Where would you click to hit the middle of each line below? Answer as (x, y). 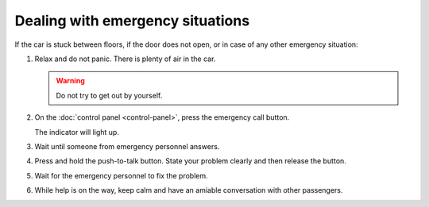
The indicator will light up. (77, 132)
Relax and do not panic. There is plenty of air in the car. (125, 59)
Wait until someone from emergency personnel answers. (127, 146)
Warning (70, 81)
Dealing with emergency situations (132, 21)
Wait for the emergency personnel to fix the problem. (121, 175)
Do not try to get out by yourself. (109, 95)
